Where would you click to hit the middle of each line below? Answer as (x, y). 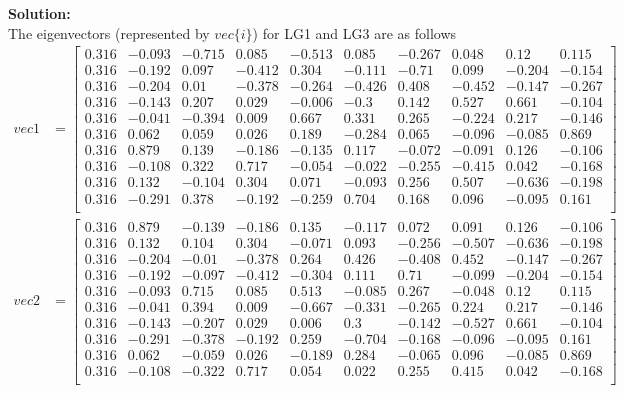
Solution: (39, 13)
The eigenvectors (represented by (109, 32)
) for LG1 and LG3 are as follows (354, 32)
